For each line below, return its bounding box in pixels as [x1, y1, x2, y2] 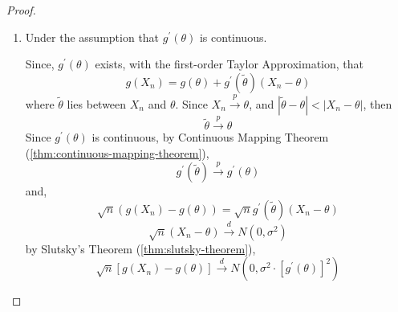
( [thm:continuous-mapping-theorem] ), [25, 144, 209, 161]
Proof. [6, 2, 36, 18]
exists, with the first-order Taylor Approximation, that [95, 55, 363, 72]
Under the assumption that [25, 28, 160, 45]
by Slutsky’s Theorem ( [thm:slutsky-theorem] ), [25, 240, 256, 257]
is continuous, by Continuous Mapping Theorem [91, 129, 329, 146]
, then [363, 95, 392, 112]
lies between [67, 95, 127, 112]
